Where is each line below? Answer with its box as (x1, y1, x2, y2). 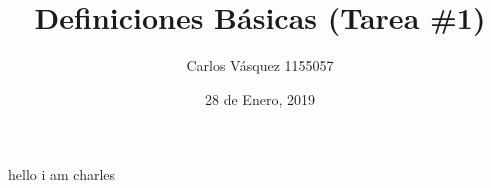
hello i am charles (8, 164, 116, 185)
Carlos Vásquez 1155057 (186, 55, 334, 76)
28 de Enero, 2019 (205, 88, 315, 109)
